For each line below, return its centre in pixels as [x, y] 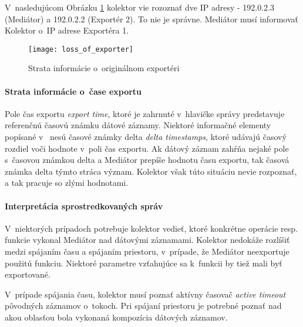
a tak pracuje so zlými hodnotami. [67, 183]
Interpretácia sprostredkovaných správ [84, 206]
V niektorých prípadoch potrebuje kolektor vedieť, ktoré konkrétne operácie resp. [151, 228]
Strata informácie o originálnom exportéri [104, 68]
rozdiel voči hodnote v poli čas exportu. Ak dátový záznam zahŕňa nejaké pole [147, 148]
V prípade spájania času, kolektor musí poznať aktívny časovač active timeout [145, 294]
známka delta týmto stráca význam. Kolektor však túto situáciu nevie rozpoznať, [151, 171]
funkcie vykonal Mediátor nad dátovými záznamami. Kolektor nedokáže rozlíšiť [147, 240]
